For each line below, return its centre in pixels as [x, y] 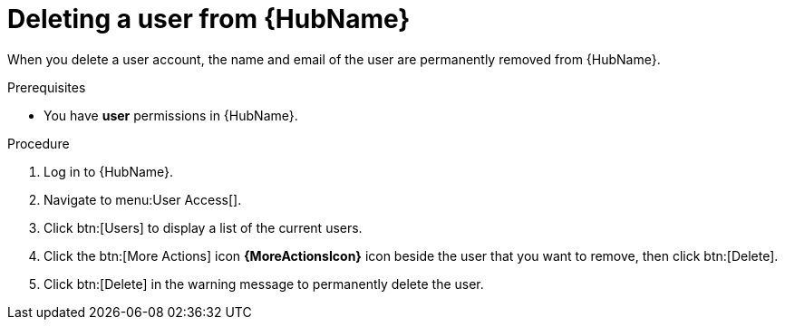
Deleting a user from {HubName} [209, 19]
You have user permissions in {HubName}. [171, 115]
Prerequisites [47, 87]
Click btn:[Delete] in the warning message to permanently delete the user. [264, 284]
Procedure [39, 143]
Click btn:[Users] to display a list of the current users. [203, 227]
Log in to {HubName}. [109, 171]
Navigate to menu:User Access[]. [143, 199]
